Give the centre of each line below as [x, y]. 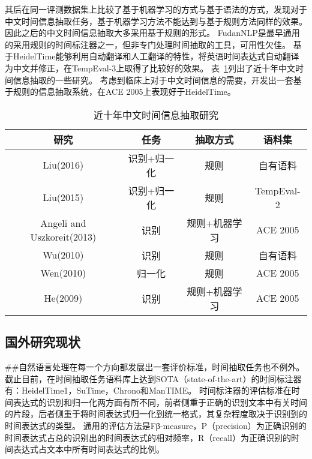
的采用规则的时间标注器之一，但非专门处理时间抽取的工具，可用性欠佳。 [148, 44]
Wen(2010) [63, 273]
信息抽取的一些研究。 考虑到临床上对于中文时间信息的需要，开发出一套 [153, 79]
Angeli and [63, 223]
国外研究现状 [43, 342]
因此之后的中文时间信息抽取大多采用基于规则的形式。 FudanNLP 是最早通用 [152, 33]
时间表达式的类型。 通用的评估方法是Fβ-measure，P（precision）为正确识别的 [156, 425]
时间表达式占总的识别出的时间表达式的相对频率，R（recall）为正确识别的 [148, 437]
